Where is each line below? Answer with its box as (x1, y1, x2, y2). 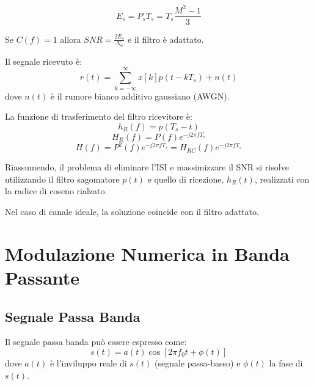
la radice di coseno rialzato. (5, 184, 108, 197)
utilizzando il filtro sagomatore (5, 172, 120, 185)
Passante (5, 265, 80, 290)
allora (60, 32, 81, 45)
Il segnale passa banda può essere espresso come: (5, 335, 187, 348)
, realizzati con (254, 172, 310, 185)
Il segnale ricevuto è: (5, 54, 82, 67)
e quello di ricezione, (147, 172, 224, 185)
